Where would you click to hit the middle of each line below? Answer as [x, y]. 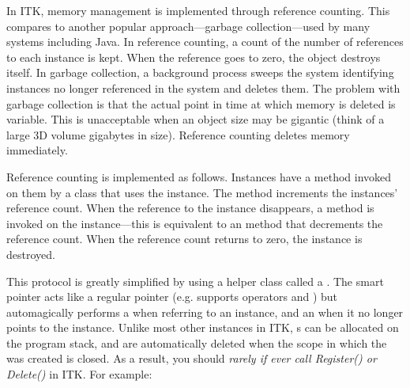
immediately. [37, 150]
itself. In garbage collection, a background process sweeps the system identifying [200, 72]
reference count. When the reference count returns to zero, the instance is [184, 239]
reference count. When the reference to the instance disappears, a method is [190, 208]
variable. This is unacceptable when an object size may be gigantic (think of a [196, 119]
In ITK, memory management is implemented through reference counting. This [198, 10]
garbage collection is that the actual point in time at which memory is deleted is [201, 103]
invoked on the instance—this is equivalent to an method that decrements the [195, 223]
